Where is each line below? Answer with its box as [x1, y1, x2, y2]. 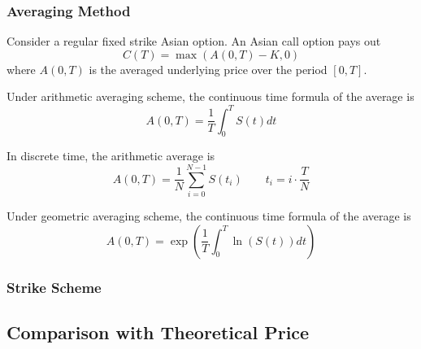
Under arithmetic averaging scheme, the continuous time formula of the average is [7, 88, 414, 105]
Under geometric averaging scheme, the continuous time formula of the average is [7, 207, 411, 225]
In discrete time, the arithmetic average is [7, 147, 215, 164]
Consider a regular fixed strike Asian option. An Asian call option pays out [7, 33, 381, 50]
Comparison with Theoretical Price [7, 319, 310, 344]
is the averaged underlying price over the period [89, 60, 328, 77]
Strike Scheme [7, 277, 102, 297]
